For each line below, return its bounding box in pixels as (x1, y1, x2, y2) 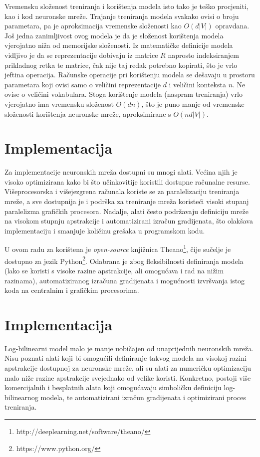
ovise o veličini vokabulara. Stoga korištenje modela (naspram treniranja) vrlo (4, 89, 243, 99)
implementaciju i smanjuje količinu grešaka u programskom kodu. (4, 225, 205, 235)
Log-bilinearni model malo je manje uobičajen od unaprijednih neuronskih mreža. (4, 343, 254, 353)
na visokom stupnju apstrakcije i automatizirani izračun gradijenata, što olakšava (4, 216, 253, 226)
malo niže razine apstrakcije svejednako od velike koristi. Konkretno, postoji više (4, 372, 251, 383)
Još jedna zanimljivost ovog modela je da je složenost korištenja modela (4, 30, 224, 40)
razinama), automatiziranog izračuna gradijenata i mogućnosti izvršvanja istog (4, 275, 245, 285)
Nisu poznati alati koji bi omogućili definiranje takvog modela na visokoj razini (4, 353, 247, 363)
